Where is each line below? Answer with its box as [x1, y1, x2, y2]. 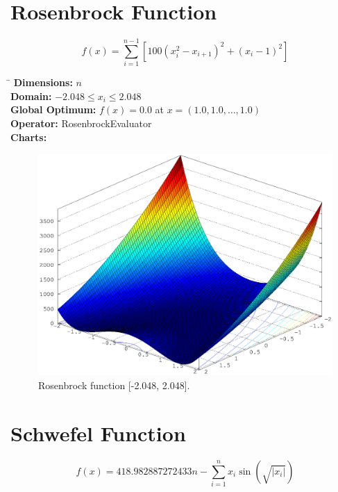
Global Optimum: [10, 102, 96, 117]
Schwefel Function [10, 418, 186, 447]
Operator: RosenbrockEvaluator [10, 116, 152, 131]
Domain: [10, 88, 52, 103]
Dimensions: [13, 75, 73, 90]
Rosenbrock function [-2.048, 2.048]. [38, 378, 190, 393]
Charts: [10, 129, 47, 144]
